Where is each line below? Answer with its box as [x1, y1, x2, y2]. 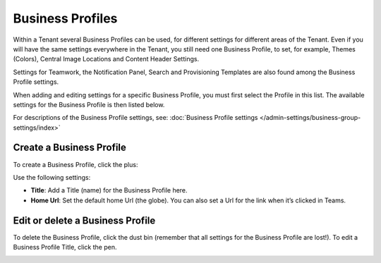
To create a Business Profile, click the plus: [13, 160, 138, 169]
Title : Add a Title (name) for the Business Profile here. [30, 186, 188, 195]
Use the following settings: [13, 173, 91, 181]
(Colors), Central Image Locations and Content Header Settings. [13, 55, 200, 63]
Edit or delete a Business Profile [13, 214, 156, 226]
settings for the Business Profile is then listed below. [13, 100, 165, 109]
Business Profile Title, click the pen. [13, 243, 117, 252]
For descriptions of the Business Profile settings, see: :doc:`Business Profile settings [13, 114, 258, 122]
